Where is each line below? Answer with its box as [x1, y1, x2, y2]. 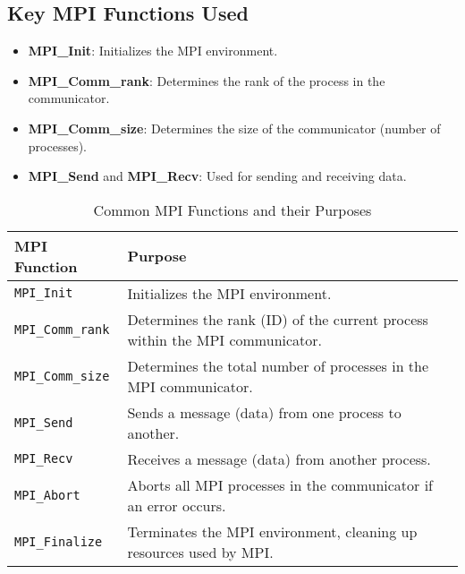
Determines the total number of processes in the [127, 355, 429, 376]
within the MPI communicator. [127, 329, 323, 350]
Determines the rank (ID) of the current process [127, 308, 428, 330]
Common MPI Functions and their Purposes [93, 199, 372, 220]
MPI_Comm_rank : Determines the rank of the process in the [28, 71, 385, 90]
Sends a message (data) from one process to [127, 401, 402, 423]
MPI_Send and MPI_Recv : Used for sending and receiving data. [28, 167, 407, 185]
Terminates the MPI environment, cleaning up [127, 520, 418, 542]
